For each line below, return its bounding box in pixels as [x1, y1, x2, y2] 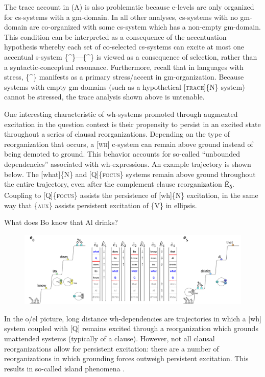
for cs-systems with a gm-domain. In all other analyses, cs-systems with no [4, 11, 238, 22]
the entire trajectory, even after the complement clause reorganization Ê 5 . [4, 179, 234, 190]
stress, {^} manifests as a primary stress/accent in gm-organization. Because [4, 71, 244, 82]
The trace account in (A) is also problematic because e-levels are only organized [4, 2, 254, 12]
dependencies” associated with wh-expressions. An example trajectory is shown [4, 158, 251, 169]
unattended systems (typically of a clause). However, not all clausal [4, 333, 215, 343]
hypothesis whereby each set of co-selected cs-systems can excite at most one [4, 41, 244, 52]
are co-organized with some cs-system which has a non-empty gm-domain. [29, 21, 261, 32]
